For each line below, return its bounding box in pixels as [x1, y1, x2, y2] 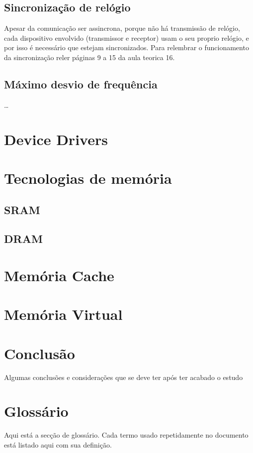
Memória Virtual [4, 304, 123, 324]
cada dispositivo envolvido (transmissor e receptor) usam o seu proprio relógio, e [4, 32, 249, 43]
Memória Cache [4, 265, 114, 285]
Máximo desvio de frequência [4, 76, 158, 91]
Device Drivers [4, 129, 108, 149]
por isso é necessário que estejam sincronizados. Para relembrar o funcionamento [4, 42, 249, 53]
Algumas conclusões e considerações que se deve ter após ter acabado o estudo [4, 372, 243, 382]
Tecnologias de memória [4, 167, 172, 188]
